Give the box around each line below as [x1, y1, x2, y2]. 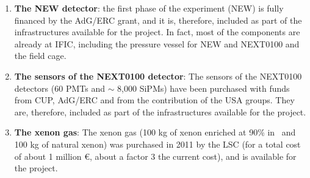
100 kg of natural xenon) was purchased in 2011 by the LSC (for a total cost [14, 137, 301, 150]
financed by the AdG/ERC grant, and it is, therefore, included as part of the [14, 13, 302, 26]
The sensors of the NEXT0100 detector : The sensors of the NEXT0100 [14, 69, 302, 82]
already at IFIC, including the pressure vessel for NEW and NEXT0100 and [14, 37, 300, 50]
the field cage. [14, 49, 67, 62]
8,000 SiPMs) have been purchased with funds [117, 81, 290, 94]
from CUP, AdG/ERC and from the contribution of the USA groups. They [14, 94, 295, 106]
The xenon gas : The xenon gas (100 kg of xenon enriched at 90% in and [14, 126, 296, 139]
